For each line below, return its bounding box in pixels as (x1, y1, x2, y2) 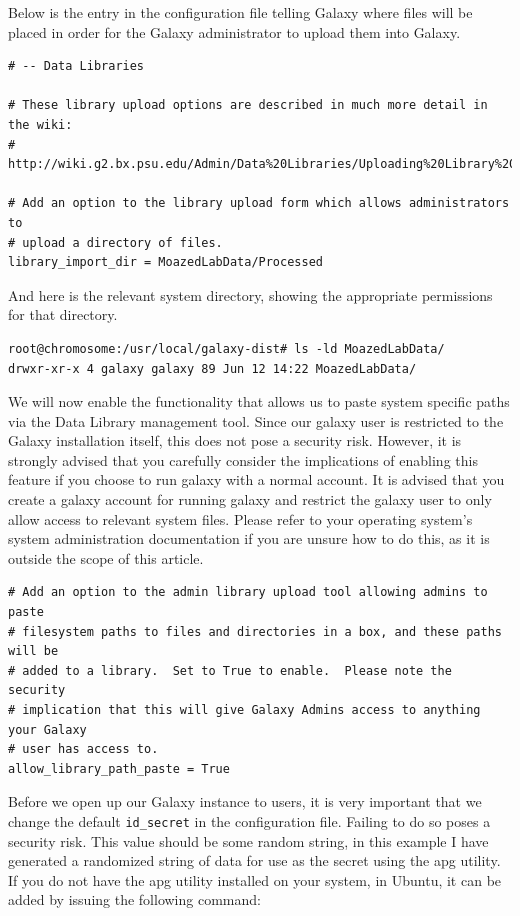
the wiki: (8, 117, 73, 132)
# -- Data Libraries (8, 59, 145, 74)
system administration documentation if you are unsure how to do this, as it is (8, 528, 490, 549)
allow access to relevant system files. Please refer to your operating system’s (8, 508, 473, 529)
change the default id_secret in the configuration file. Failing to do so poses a (8, 810, 491, 831)
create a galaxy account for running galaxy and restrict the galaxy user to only (8, 489, 492, 510)
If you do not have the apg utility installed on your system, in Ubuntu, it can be (8, 869, 502, 890)
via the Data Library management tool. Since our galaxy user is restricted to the (8, 410, 504, 431)
